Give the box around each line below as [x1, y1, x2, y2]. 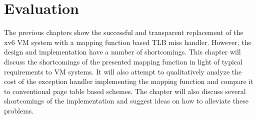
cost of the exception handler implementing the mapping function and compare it [4, 76, 253, 86]
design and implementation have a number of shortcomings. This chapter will [4, 46, 241, 57]
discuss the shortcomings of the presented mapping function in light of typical [4, 56, 242, 66]
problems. [4, 105, 34, 115]
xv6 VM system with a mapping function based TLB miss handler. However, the [4, 36, 251, 47]
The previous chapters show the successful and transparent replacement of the [4, 27, 243, 37]
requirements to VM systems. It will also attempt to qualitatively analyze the [4, 66, 242, 76]
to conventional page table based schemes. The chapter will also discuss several [4, 85, 246, 96]
